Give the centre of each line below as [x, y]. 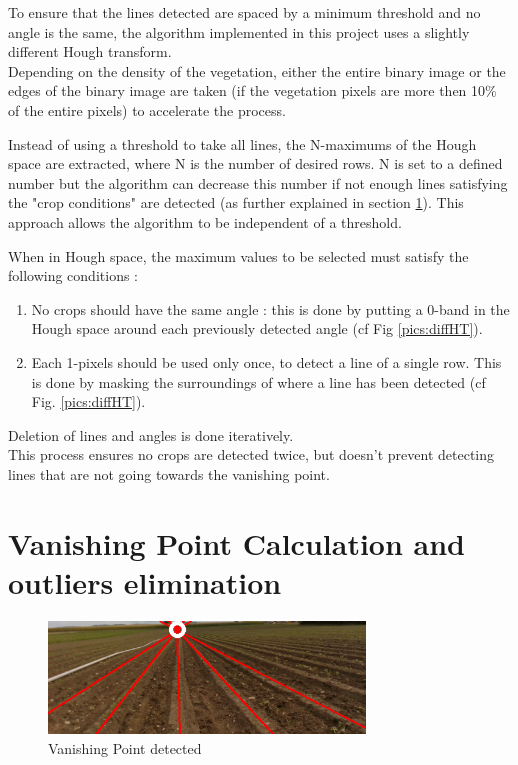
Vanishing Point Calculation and [236, 542]
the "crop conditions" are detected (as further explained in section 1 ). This [236, 202]
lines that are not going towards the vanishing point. [169, 473]
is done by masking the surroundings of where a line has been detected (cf [258, 381]
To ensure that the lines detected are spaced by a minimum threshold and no [244, 12]
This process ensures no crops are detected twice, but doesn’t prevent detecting [251, 454]
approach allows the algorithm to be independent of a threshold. [205, 221]
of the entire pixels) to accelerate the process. [147, 109]
